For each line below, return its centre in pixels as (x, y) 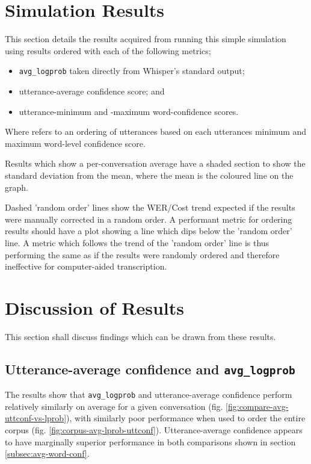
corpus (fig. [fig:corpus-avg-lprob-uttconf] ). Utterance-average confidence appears (154, 430)
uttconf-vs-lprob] (36, 418)
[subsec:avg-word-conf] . (47, 453)
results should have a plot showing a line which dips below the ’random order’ (149, 231)
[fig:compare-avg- (257, 406)
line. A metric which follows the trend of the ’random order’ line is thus (137, 242)
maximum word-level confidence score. (75, 143)
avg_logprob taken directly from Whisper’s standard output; (132, 71)
